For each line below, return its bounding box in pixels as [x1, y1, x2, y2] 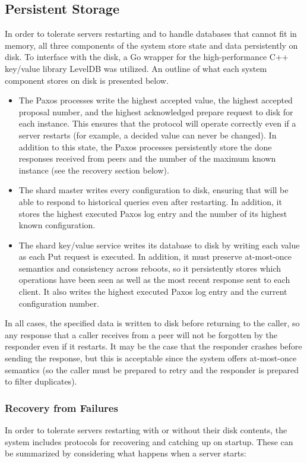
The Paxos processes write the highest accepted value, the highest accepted [18, 94, 293, 106]
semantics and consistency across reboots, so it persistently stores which [18, 262, 281, 274]
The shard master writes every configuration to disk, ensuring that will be [18, 184, 289, 196]
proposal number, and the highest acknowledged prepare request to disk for [18, 105, 293, 118]
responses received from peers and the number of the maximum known [18, 152, 276, 165]
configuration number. [18, 297, 99, 309]
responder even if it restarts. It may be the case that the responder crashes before [5, 340, 302, 352]
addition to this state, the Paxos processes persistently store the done [18, 140, 272, 153]
